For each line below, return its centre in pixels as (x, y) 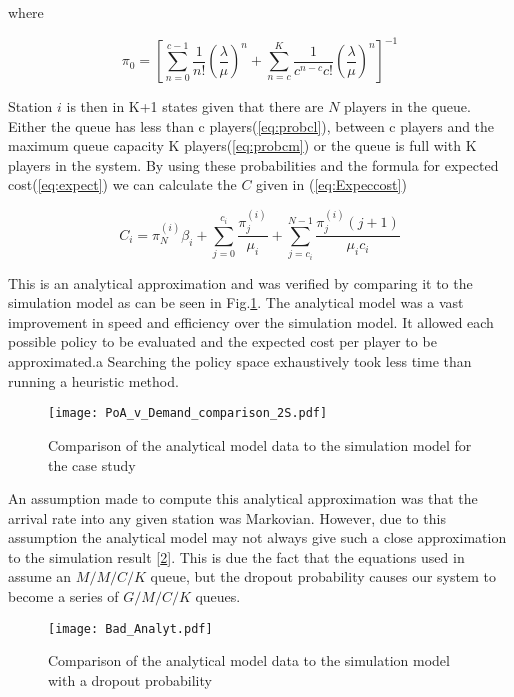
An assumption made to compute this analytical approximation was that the (243, 498)
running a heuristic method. (93, 380)
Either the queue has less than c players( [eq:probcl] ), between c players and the (251, 125)
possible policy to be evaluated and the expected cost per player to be (222, 341)
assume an (40, 576)
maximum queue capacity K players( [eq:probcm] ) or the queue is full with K (242, 145)
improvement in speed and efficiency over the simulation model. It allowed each (251, 321)
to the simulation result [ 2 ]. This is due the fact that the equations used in (236, 556)
